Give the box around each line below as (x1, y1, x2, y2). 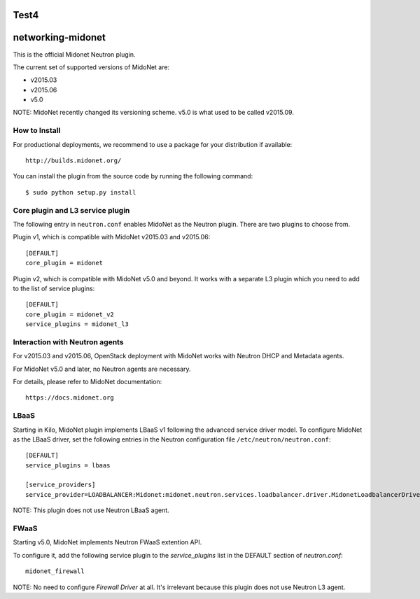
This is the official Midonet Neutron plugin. (13, 50, 136, 59)
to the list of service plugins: (13, 284, 95, 293)
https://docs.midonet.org (25, 394, 115, 402)
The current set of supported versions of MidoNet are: (13, 63, 170, 71)
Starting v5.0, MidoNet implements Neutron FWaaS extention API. (13, 538, 202, 547)
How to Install (13, 126, 61, 136)
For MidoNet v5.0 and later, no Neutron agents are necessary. (13, 365, 192, 373)
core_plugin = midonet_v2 (25, 310, 115, 318)
